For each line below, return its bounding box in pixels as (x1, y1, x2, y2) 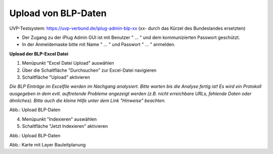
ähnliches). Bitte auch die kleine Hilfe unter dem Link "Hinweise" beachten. (9, 97, 166, 104)
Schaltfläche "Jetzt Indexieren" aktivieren (22, 123, 108, 129)
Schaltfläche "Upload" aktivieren (22, 74, 90, 80)
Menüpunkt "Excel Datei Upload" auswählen (22, 60, 115, 66)
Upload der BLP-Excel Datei (9, 50, 68, 57)
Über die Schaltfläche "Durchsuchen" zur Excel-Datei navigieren (22, 67, 157, 73)
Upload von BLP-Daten (9, 8, 107, 19)
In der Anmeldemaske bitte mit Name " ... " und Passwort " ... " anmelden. (22, 41, 175, 47)
